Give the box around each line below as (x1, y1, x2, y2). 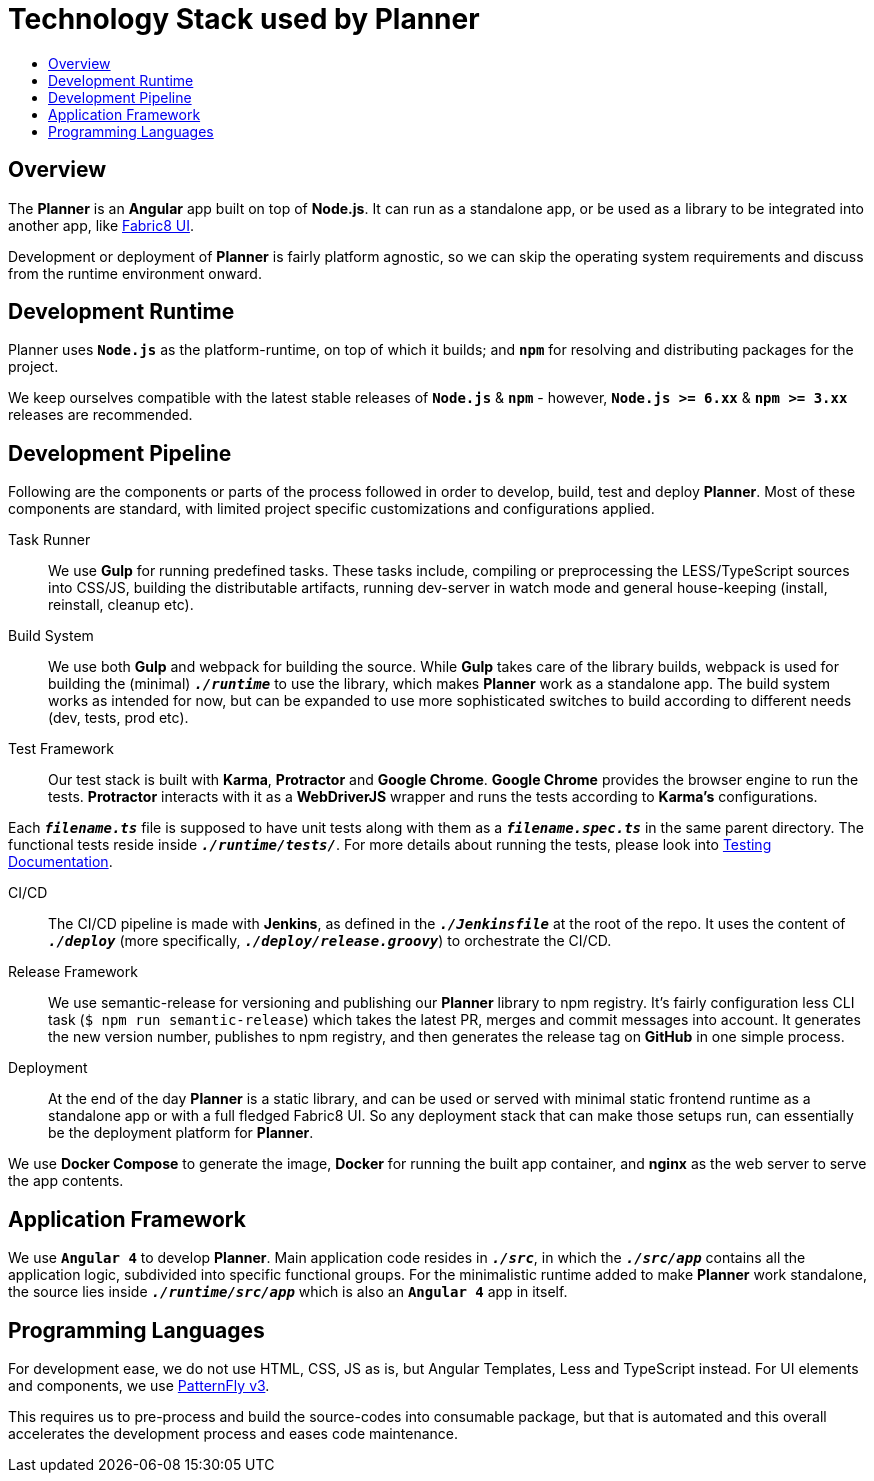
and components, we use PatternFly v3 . (8, 1376, 270, 1394)
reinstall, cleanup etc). (48, 596, 194, 614)
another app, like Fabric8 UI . (8, 216, 194, 234)
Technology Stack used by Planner (8, 2, 480, 36)
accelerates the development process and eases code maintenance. (8, 1424, 459, 1442)
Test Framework (8, 740, 114, 758)
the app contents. (8, 1172, 124, 1190)
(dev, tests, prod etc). (48, 709, 189, 727)
